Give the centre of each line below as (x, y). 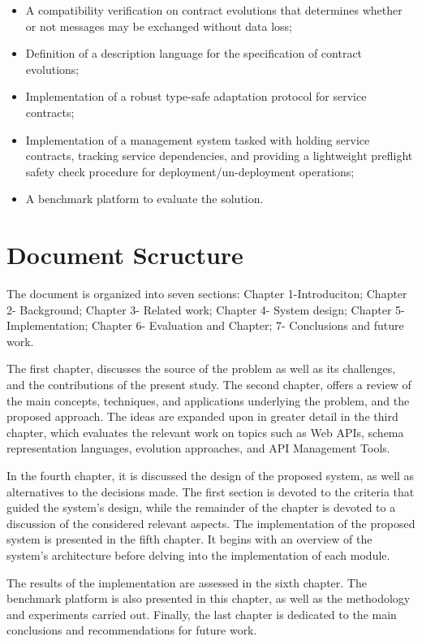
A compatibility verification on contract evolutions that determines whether (214, 10)
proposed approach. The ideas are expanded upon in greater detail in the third (202, 416)
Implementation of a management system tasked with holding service (198, 139)
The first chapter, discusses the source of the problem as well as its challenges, (201, 368)
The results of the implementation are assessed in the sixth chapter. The (187, 582)
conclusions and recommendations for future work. (132, 630)
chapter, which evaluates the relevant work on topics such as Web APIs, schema (205, 432)
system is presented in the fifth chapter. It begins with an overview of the (189, 539)
